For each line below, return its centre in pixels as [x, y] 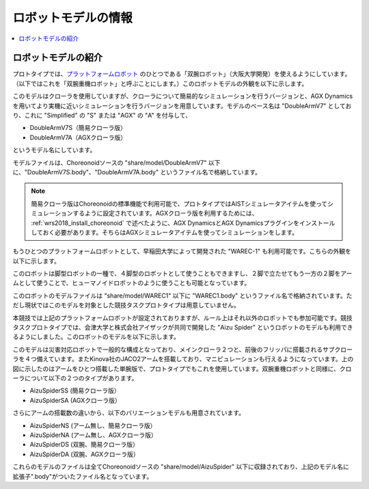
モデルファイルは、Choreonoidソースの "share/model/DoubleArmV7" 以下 [117, 162]
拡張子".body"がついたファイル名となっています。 [83, 476]
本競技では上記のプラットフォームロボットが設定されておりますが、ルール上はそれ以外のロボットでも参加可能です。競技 [183, 317]
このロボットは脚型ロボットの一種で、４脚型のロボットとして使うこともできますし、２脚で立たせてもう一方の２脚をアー [182, 274]
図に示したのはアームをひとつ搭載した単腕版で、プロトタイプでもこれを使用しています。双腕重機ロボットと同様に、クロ [182, 369]
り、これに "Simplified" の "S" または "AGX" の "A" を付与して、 [102, 116]
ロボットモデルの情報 [73, 18]
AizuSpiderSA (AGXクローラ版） [75, 400]
